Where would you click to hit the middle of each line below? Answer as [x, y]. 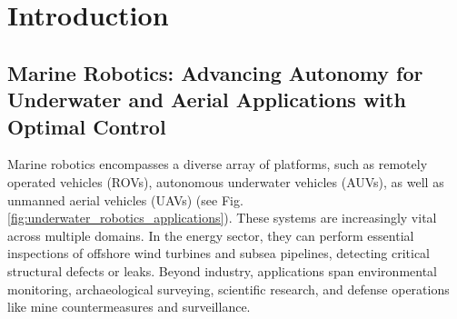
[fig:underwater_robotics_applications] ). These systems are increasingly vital [222, 218]
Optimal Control [87, 126]
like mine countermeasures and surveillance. [129, 307]
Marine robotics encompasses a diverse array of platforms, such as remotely [218, 164]
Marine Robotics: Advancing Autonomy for [215, 72]
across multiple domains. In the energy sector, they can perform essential [211, 235]
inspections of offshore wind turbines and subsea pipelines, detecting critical [219, 253]
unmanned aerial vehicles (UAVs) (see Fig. [125, 199]
